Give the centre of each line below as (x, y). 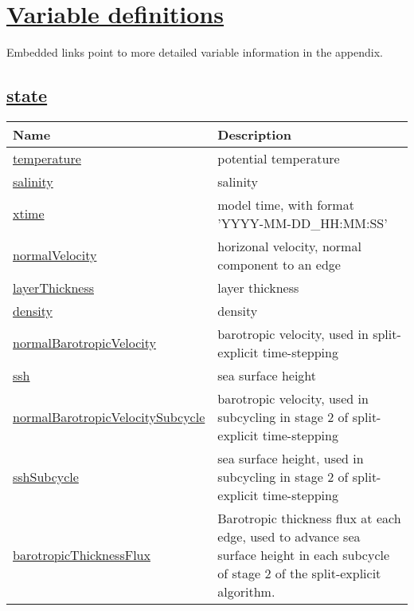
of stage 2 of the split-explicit (299, 573)
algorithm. (246, 591)
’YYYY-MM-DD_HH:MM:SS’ (303, 223)
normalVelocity (55, 255)
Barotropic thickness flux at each (309, 518)
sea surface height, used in (291, 458)
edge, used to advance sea (289, 536)
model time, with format (286, 204)
